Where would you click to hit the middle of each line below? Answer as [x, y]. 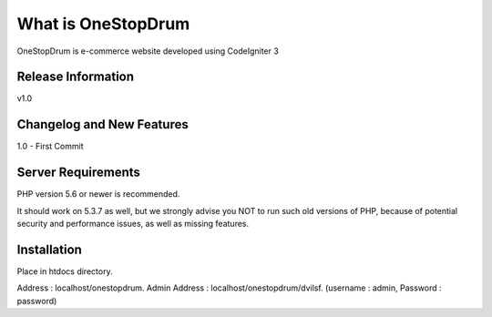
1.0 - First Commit [50, 147]
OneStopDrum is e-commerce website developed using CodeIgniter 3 [148, 51]
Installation [49, 249]
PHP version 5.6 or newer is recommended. [98, 194]
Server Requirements [79, 173]
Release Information [76, 77]
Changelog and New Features [102, 124]
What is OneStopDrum [103, 24]
